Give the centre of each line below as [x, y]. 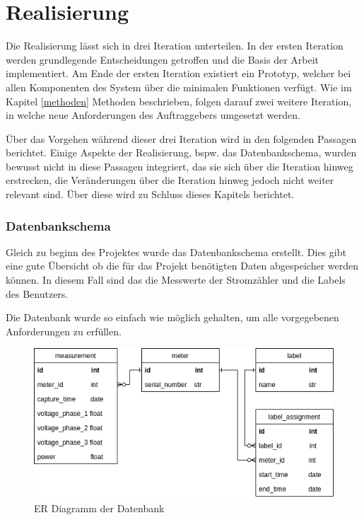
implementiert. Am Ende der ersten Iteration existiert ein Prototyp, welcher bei [178, 73]
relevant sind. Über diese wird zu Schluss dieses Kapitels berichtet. [150, 194]
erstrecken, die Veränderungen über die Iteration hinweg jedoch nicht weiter [170, 180]
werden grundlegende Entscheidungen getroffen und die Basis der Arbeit [163, 59]
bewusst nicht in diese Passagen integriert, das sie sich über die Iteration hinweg [180, 166]
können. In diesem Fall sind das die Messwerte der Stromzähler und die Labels [176, 280]
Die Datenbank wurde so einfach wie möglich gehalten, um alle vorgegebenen [172, 317]
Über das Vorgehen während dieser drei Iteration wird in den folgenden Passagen [181, 138]
